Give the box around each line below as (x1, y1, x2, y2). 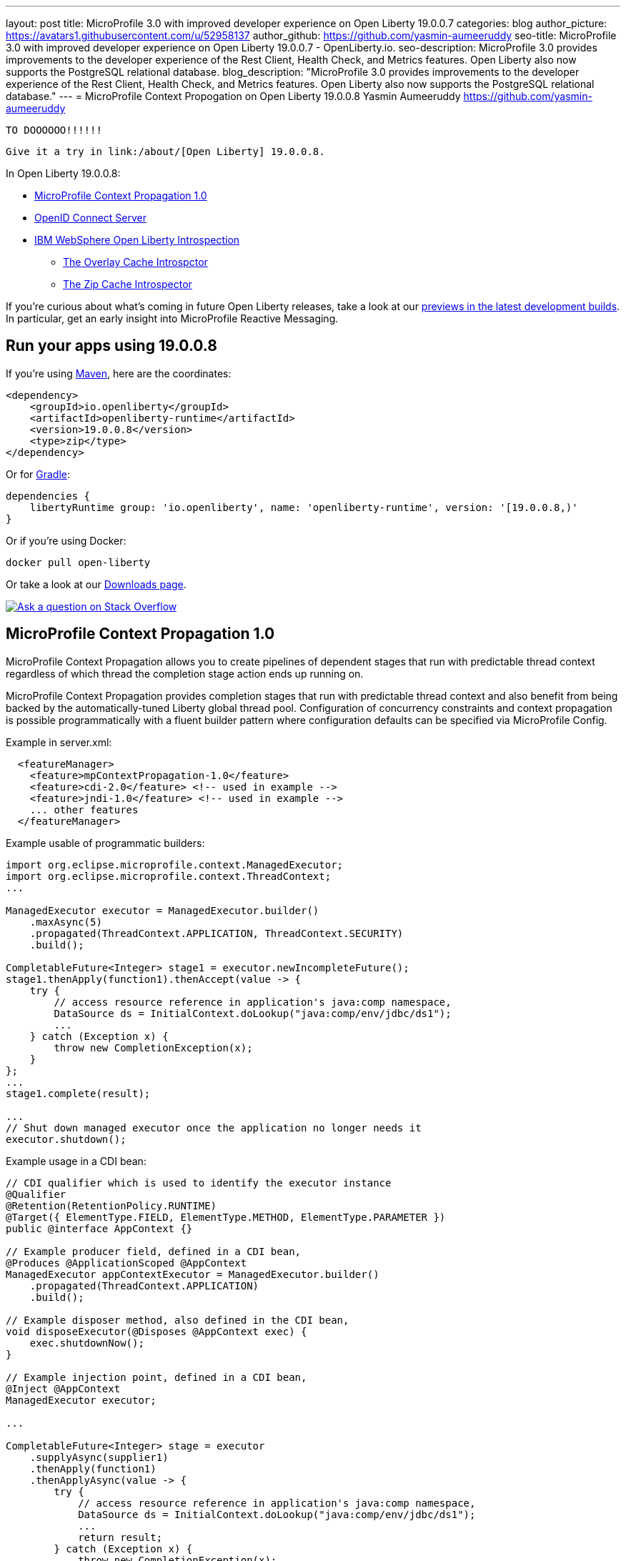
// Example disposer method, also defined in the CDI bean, (6, 1314, 349, 1326)
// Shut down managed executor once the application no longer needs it (6, 1121, 422, 1134)
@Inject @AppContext (6, 1382, 121, 1394)
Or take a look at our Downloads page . (6, 578, 187, 590)
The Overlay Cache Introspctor (63, 256, 208, 268)
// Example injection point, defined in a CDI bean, (6, 1371, 307, 1383)
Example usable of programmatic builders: (6, 836, 205, 849)
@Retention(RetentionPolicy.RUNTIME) (6, 1199, 217, 1211)
